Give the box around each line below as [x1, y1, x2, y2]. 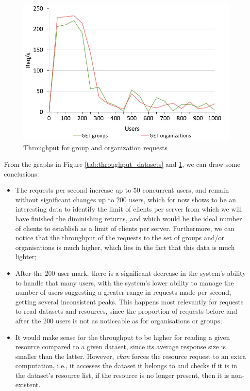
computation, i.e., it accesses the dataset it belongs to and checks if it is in [15, 360, 237, 371]
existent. [15, 379, 41, 390]
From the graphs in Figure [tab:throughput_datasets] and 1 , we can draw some [4, 159, 241, 169]
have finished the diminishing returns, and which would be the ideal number [15, 213, 242, 223]
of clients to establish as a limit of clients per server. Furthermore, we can [15, 223, 234, 233]
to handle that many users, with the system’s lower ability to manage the [15, 277, 234, 287]
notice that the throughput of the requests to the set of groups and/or [15, 232, 225, 243]
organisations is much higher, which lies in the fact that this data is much [15, 242, 235, 252]
